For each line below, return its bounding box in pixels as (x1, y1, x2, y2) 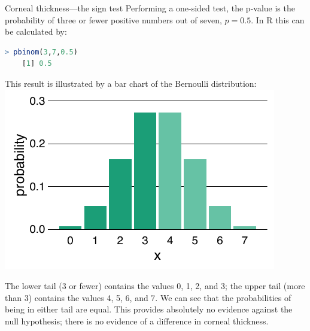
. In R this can (251, 13, 305, 26)
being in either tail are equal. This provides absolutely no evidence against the (5, 303, 293, 315)
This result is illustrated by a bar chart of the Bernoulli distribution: (5, 77, 257, 89)
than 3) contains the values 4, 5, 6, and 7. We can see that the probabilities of (5, 291, 291, 303)
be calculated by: (5, 25, 67, 38)
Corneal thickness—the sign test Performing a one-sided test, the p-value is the (5, 2, 295, 14)
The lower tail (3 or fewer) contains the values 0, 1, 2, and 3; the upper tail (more (5, 280, 305, 292)
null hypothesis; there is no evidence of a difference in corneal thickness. (5, 314, 269, 327)
